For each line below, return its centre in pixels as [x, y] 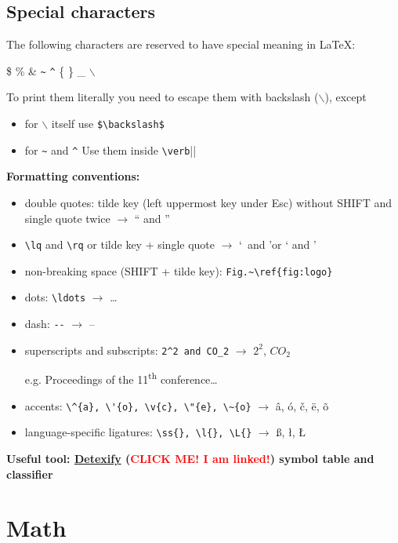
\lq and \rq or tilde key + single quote [119, 244]
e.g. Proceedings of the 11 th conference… [121, 378]
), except [346, 97]
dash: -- [45, 324]
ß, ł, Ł [291, 432]
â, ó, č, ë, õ [302, 405]
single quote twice [67, 218]
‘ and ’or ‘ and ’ [278, 244]
